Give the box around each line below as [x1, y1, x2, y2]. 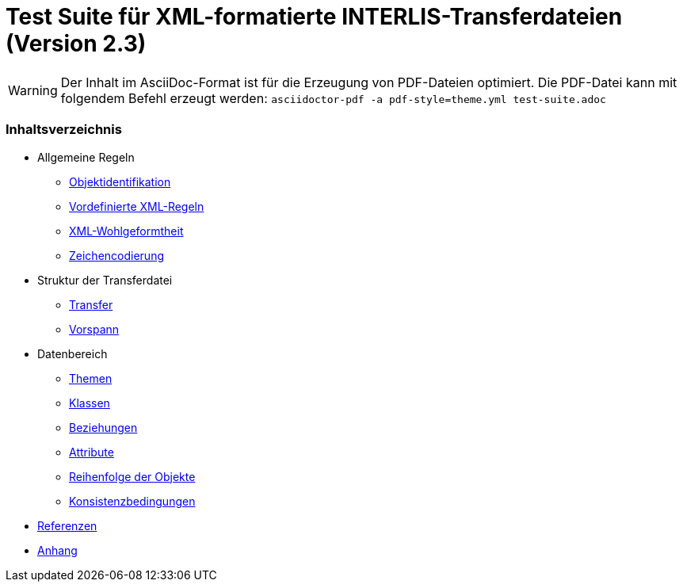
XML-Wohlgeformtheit [69, 223, 184, 238]
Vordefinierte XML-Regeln [69, 199, 204, 213]
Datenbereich [37, 346, 108, 361]
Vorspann [69, 322, 120, 336]
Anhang [37, 543, 78, 557]
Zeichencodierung [69, 248, 164, 262]
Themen [69, 371, 113, 385]
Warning [8, 82, 58, 98]
